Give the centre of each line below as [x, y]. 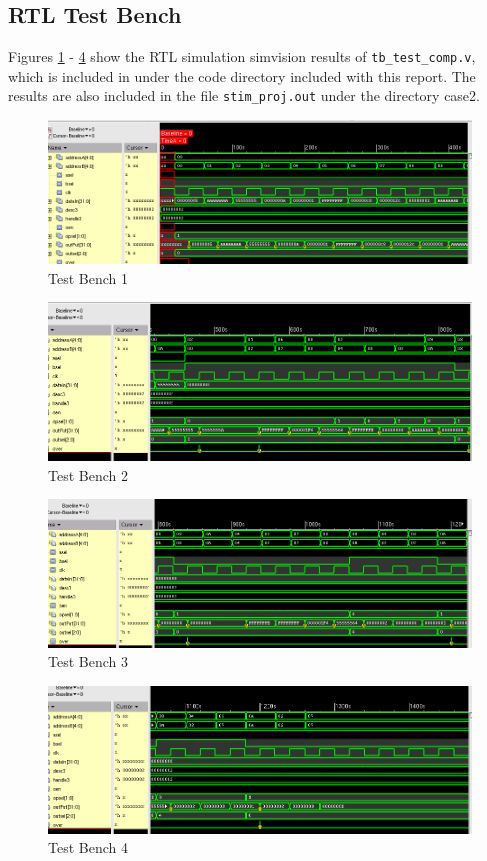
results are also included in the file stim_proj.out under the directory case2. [244, 95]
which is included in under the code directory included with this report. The [242, 75]
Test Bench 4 [88, 847]
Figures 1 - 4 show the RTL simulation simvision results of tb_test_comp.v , [242, 56]
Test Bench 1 [88, 277]
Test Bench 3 [88, 661]
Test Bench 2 [88, 474]
